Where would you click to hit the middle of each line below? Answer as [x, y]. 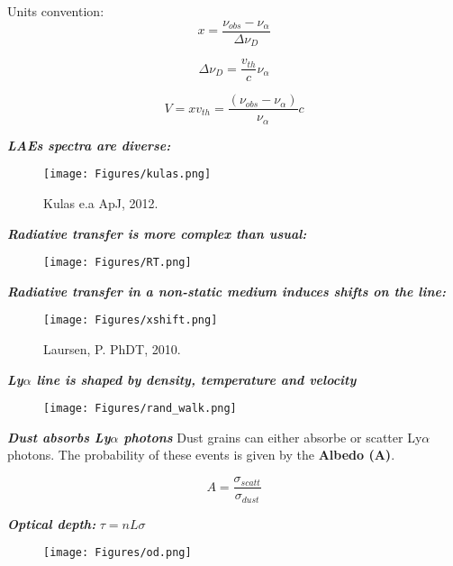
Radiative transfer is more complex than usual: [157, 233]
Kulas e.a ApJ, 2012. [101, 202]
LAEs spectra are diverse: [89, 145]
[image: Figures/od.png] [118, 553]
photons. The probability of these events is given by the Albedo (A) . [201, 455]
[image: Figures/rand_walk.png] [140, 409]
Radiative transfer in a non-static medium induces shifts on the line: [227, 291]
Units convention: [56, 11]
